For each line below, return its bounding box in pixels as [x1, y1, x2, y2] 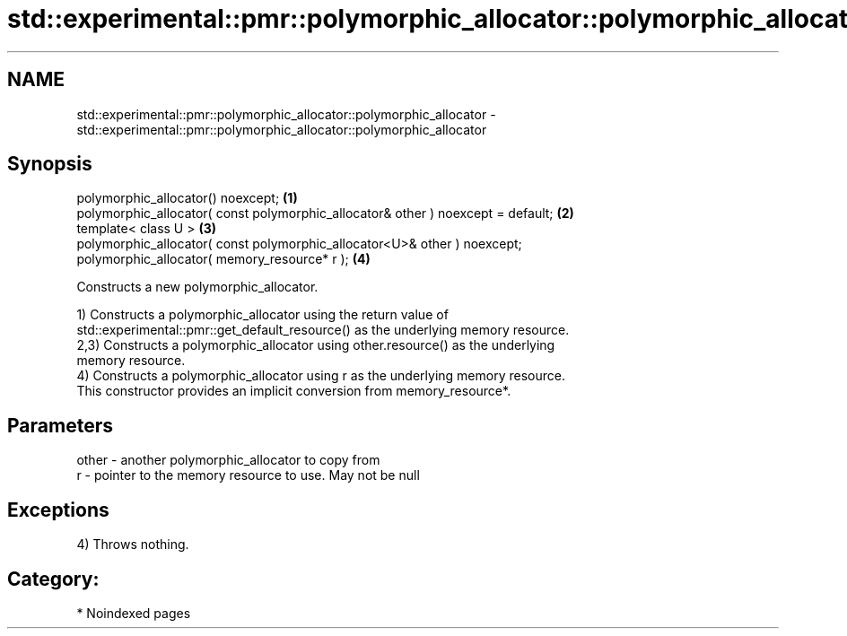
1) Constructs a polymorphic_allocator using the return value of [76, 307, 449, 323]
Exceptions [7, 498, 109, 521]
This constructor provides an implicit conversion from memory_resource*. [76, 383, 511, 399]
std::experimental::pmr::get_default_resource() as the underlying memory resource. [76, 322, 570, 338]
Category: [7, 567, 100, 590]
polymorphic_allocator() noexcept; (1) [76, 190, 298, 206]
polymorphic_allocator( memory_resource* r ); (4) [76, 251, 371, 267]
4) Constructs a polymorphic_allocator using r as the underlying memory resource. [76, 368, 565, 384]
